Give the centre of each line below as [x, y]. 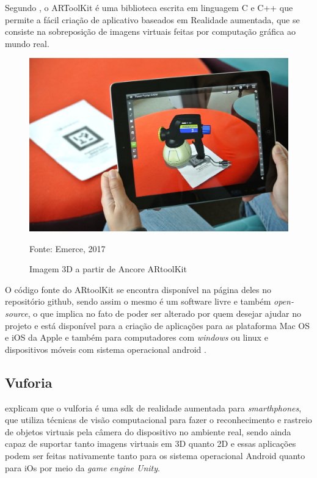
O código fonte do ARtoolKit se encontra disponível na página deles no [138, 289]
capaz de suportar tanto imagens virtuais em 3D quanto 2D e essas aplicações [151, 444]
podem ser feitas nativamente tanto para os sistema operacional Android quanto [155, 455]
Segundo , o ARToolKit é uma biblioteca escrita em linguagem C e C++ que [149, 7]
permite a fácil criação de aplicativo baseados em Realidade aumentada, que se [152, 19]
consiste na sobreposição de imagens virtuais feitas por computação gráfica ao [150, 31]
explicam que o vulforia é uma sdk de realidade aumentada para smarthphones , [153, 407]
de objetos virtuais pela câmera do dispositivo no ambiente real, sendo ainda [148, 431]
